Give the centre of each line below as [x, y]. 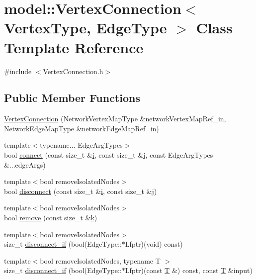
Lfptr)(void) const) [154, 244]
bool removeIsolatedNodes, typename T [100, 260]
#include [18, 71]
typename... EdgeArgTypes [81, 145]
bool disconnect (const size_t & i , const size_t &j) [81, 191]
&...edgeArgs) [25, 164]
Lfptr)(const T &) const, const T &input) [189, 270]
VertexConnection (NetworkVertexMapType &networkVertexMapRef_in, [115, 119]
